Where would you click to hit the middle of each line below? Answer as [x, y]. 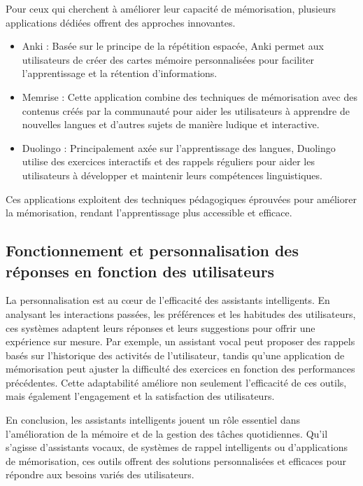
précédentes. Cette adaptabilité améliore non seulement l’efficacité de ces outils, [176, 382]
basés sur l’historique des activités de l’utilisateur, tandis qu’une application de [175, 355]
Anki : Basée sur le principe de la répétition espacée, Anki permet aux [173, 46]
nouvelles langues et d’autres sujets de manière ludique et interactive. [171, 124]
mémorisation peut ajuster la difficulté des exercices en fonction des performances [180, 369]
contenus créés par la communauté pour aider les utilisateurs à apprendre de [186, 110]
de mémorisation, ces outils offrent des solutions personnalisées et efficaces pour [176, 460]
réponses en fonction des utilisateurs [140, 271]
